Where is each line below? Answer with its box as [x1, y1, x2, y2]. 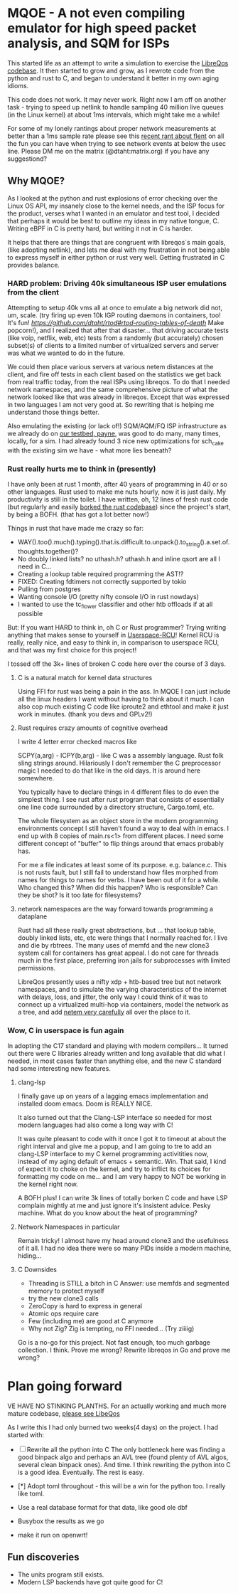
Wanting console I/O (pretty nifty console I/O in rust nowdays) [17, 592, 199, 600]
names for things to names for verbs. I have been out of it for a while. [17, 875, 220, 884]
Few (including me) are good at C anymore [28, 1317, 154, 1325]
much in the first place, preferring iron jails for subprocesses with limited [17, 956, 231, 965]
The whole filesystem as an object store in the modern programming [17, 816, 219, 825]
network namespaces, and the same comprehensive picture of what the [7, 386, 218, 394]
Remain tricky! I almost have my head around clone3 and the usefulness [17, 1237, 229, 1245]
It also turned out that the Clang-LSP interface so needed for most [17, 1113, 212, 1122]
